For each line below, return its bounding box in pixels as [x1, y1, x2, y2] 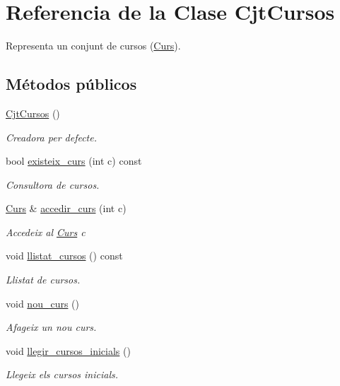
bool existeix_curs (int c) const [6, 153, 142, 168]
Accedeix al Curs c [6, 224, 86, 239]
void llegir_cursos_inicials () [6, 343, 131, 358]
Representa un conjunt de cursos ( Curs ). [6, 38, 181, 53]
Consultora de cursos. [6, 177, 100, 192]
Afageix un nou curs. [6, 320, 97, 334]
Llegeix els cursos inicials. [6, 367, 118, 382]
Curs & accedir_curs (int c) [6, 201, 127, 216]
